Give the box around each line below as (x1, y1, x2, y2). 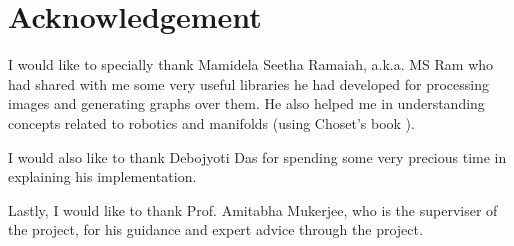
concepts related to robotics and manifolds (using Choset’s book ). (8, 112, 415, 133)
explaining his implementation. (8, 166, 197, 187)
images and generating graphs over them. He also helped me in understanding (8, 93, 485, 114)
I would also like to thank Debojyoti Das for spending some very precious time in (8, 146, 507, 167)
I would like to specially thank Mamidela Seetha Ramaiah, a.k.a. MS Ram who (8, 54, 494, 75)
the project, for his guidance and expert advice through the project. (8, 219, 423, 240)
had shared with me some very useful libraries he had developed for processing (8, 73, 489, 94)
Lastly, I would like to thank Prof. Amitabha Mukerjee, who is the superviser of (8, 199, 498, 220)
